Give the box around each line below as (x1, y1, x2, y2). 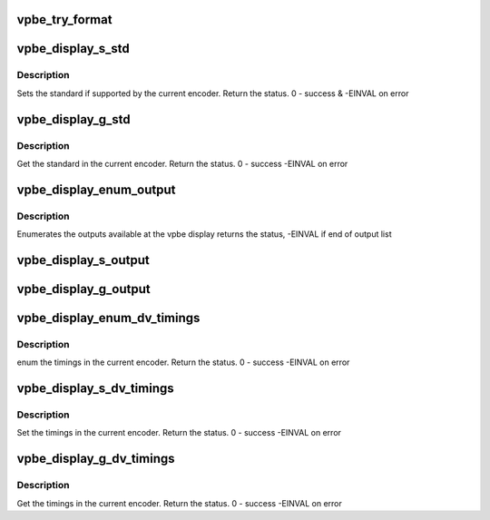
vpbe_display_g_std (16, 112, 131, 127)
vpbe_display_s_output (16, 252, 150, 268)
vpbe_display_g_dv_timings (16, 451, 175, 466)
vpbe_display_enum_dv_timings (16, 309, 201, 326)
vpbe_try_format (16, 12, 113, 27)
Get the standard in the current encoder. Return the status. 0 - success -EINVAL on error (16, 158, 348, 169)
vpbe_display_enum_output (16, 182, 176, 197)
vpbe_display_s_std (16, 41, 131, 56)
